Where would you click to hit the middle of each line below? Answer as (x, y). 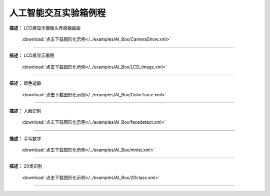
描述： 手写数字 (25, 138)
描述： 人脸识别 (25, 111)
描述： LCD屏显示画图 (32, 55)
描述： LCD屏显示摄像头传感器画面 (45, 28)
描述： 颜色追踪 (25, 83)
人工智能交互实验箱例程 (57, 13)
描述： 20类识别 (26, 166)
